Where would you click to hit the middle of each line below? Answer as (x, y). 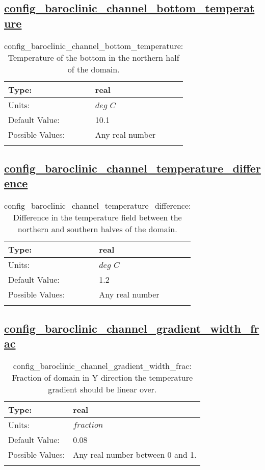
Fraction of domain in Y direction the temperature (102, 377)
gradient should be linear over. (102, 389)
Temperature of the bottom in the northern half (94, 57)
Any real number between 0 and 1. (135, 454)
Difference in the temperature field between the (97, 217)
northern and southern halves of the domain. (97, 229)
